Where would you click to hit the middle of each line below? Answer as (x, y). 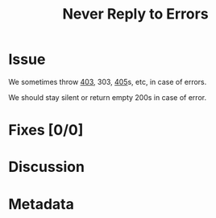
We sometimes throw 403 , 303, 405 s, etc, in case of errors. (108, 82)
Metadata (41, 204)
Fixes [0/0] (46, 130)
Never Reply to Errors (135, 14)
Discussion (46, 167)
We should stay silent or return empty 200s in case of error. (108, 97)
